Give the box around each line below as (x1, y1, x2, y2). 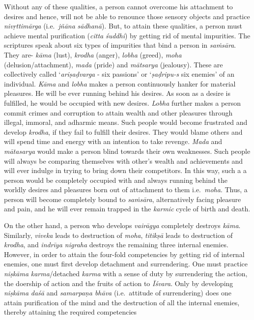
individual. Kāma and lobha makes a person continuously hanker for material (4, 78, 236, 88)
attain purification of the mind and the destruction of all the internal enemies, (4, 297, 240, 307)
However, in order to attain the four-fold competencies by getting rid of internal (4, 249, 245, 259)
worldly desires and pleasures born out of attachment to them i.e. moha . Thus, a (4, 184, 248, 195)
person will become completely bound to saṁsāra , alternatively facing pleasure (4, 194, 241, 204)
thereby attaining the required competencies (4, 307, 137, 317)
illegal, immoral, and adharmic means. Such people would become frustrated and (4, 117, 248, 127)
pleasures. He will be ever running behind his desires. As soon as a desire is (4, 88, 230, 98)
